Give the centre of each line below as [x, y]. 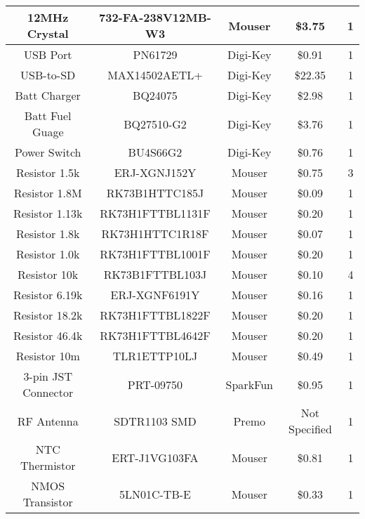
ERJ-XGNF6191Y [155, 295]
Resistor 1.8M [48, 193]
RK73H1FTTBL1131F [155, 213]
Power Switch [48, 152]
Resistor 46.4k [48, 335]
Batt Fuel [48, 116]
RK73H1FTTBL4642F [155, 335]
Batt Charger [48, 95]
